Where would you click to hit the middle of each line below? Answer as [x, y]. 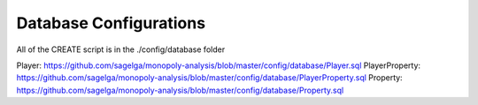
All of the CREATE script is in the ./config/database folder [121, 49]
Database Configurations [111, 23]
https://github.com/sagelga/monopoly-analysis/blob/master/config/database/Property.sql [180, 90]
